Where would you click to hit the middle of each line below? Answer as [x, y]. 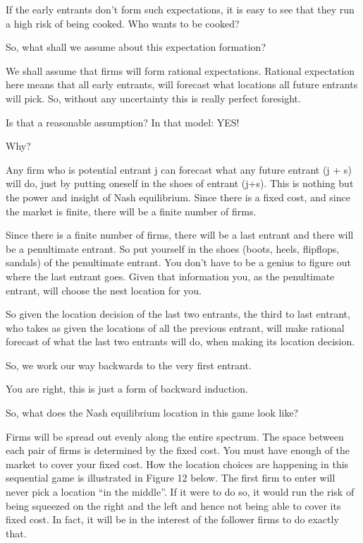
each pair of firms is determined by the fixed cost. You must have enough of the [178, 450]
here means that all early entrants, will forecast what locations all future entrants [182, 84]
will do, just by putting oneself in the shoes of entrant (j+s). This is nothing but [180, 183]
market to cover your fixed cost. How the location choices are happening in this [177, 464]
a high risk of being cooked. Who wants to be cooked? [123, 23]
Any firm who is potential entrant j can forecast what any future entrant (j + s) [179, 169]
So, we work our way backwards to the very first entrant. [129, 365]
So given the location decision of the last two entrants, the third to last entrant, [178, 314]
